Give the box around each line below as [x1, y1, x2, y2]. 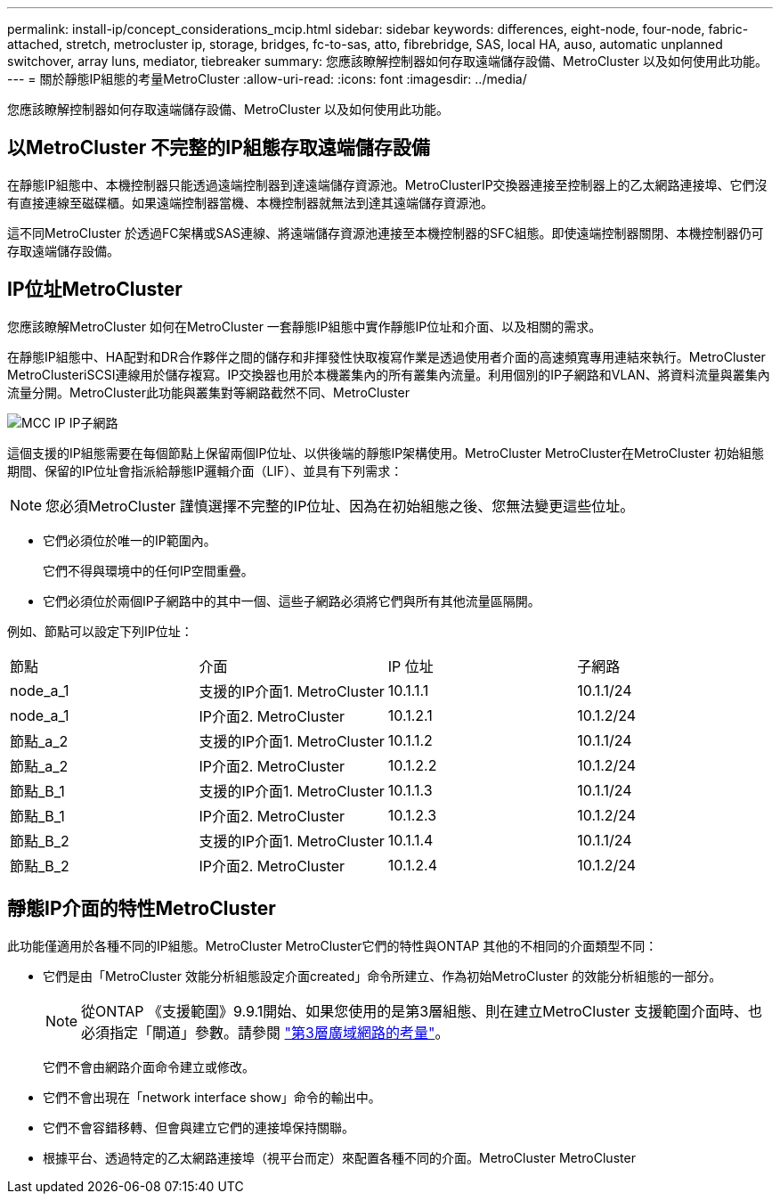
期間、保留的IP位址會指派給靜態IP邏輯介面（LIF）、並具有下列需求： [7, 462, 403, 478]
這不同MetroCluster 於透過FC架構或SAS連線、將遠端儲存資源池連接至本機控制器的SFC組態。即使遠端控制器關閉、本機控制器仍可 [7, 225, 764, 241]
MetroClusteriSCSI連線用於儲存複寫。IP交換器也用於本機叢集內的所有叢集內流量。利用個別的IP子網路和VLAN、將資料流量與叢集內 [7, 366, 770, 382]
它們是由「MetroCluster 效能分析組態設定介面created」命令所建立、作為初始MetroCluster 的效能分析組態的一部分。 [43, 968, 722, 984]
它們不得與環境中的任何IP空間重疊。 [43, 562, 254, 578]
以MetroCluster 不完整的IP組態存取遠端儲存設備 [7, 136, 430, 159]
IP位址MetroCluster [7, 278, 183, 301]
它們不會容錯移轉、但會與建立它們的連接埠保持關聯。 [43, 1119, 354, 1135]
